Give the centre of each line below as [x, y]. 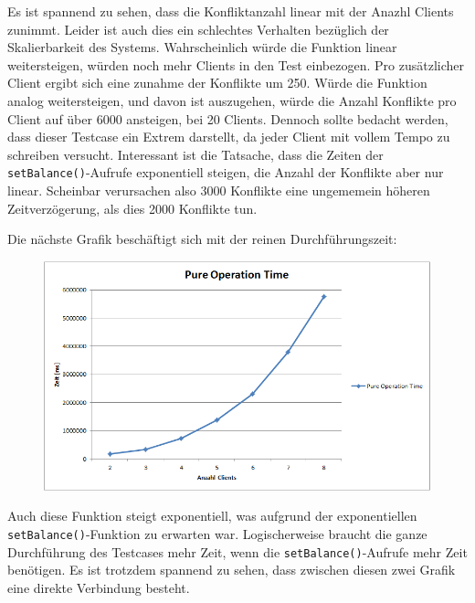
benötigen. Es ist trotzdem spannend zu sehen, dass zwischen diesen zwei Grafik [232, 570]
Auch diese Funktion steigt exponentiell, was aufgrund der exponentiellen [212, 516]
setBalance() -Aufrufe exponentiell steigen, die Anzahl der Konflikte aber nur [226, 172]
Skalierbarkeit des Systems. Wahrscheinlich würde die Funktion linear [202, 47]
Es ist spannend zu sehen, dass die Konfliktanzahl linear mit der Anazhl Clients [231, 11]
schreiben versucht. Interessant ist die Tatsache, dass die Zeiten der [195, 154]
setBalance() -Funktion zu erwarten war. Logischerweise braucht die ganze [217, 534]
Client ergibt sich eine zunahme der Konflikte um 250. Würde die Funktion [217, 83]
